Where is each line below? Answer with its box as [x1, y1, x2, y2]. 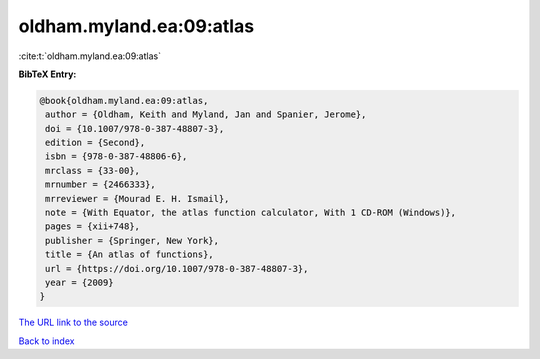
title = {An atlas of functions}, [45, 249, 214, 260]
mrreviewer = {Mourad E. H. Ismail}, [45, 193, 230, 204]
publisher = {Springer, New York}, [45, 235, 220, 246]
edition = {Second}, [45, 137, 146, 149]
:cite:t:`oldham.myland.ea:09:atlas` [18, 50, 162, 62]
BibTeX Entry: [18, 68, 77, 80]
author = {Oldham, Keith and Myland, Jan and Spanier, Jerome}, [45, 109, 367, 120]
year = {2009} [45, 277, 114, 288]
